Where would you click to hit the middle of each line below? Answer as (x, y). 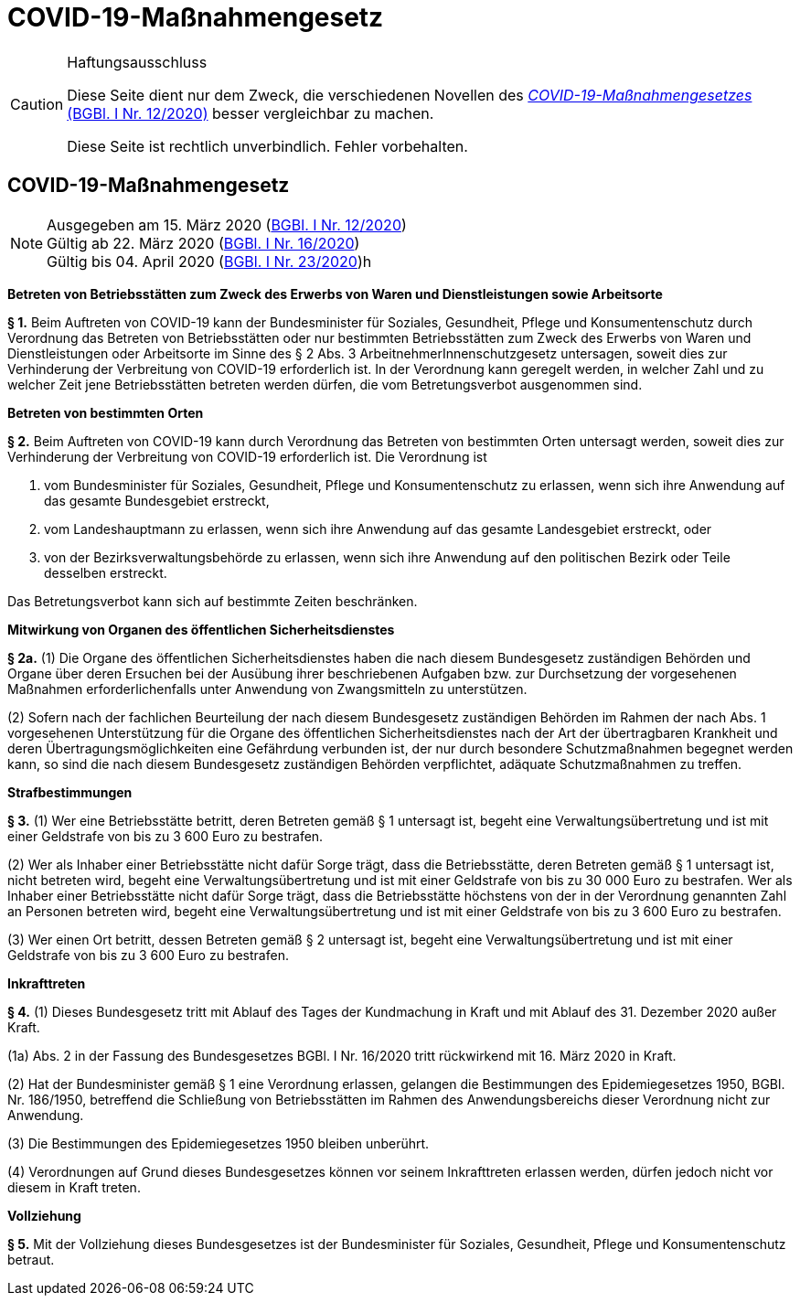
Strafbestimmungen (70, 792)
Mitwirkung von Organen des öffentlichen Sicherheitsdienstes (201, 629)
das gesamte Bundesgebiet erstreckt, (157, 500)
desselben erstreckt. (106, 572)
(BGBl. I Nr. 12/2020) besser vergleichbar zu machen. (251, 113)
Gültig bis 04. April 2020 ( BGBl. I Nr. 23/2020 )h (209, 261)
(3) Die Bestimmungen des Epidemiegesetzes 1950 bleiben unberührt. (219, 1143)
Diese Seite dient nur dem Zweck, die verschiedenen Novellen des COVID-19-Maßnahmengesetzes (410, 95)
